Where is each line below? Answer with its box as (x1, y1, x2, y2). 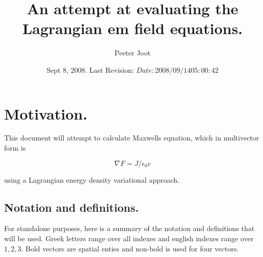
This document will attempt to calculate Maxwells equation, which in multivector (4, 132, 259, 143)
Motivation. (4, 103, 88, 124)
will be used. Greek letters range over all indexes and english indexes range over (4, 233, 254, 244)
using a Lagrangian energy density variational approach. (4, 174, 179, 185)
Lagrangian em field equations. (22, 18, 243, 39)
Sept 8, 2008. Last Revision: (46, 64, 134, 75)
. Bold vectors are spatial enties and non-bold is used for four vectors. (21, 243, 239, 253)
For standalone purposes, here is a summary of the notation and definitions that (4, 223, 255, 234)
